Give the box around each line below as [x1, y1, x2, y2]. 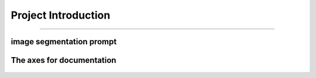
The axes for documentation [11, 55, 116, 65]
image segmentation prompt [11, 37, 117, 47]
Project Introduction [11, 9, 111, 22]
